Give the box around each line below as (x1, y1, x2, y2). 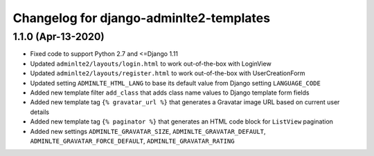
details (30, 108, 50, 116)
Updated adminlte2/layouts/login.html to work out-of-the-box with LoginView (30, 59, 271, 68)
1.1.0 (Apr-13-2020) (12, 30, 105, 43)
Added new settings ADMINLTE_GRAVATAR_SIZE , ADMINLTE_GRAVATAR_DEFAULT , (30, 127, 266, 135)
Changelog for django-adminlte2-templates (12, 10, 270, 26)
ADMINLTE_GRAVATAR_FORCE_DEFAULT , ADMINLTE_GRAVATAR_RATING (30, 137, 235, 145)
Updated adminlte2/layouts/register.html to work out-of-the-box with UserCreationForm (30, 69, 305, 77)
